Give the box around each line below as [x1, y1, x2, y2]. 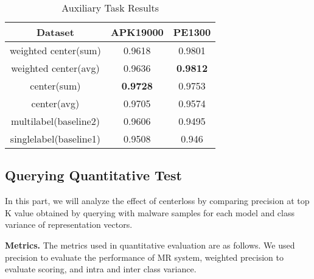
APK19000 [110, 25, 164, 39]
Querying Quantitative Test [5, 166, 182, 185]
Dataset [36, 25, 74, 39]
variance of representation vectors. [5, 218, 133, 231]
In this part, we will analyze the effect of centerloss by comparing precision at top [5, 194, 310, 207]
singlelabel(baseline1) [10, 132, 101, 146]
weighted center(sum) [10, 43, 101, 57]
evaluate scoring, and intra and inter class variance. [5, 263, 197, 275]
